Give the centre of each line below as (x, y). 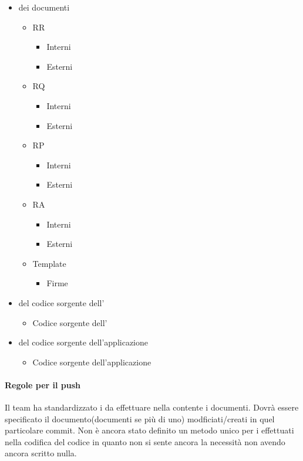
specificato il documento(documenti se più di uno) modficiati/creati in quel (140, 418)
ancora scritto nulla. (41, 453)
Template (49, 263)
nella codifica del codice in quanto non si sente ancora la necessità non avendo (145, 441)
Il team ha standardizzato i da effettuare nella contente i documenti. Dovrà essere (152, 407)
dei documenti (44, 7)
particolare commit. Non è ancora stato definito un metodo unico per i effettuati (149, 430)
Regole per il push (43, 384)
